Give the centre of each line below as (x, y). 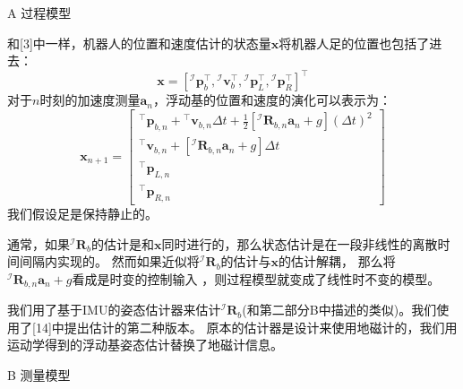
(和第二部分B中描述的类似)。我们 (339, 310)
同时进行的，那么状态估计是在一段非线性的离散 (300, 243)
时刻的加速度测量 (90, 100)
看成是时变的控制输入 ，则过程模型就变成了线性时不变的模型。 (256, 278)
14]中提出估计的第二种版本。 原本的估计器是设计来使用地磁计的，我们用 (246, 327)
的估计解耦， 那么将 (337, 261)
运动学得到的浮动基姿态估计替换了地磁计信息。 (145, 345)
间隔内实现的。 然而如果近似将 (109, 261)
